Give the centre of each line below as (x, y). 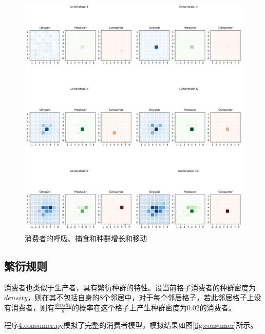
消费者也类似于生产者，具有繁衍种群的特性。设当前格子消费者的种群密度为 (130, 287)
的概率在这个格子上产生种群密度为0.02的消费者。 (154, 307)
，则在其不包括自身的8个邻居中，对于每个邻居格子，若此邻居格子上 (141, 297)
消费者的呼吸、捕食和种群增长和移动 (86, 238)
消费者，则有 (33, 307)
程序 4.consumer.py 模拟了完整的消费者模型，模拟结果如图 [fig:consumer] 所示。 (131, 325)
